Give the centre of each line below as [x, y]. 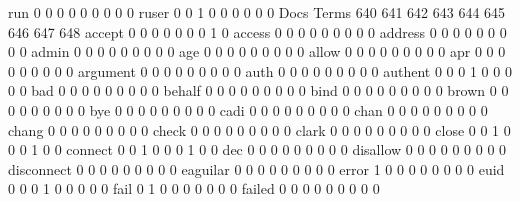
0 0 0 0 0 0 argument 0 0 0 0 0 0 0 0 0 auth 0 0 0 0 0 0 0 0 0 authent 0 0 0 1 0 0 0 [260, 70]
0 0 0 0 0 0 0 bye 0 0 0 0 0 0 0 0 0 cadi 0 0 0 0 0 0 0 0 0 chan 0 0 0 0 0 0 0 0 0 [248, 109]
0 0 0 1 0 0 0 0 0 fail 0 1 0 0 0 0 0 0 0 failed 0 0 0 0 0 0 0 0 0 [194, 188]
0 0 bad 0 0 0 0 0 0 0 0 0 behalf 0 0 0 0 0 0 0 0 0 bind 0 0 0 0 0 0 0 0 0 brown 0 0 [258, 90]
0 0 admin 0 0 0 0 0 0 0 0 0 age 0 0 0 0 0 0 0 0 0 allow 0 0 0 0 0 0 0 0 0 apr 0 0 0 [257, 51]
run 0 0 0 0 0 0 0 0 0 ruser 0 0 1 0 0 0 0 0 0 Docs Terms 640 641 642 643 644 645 [257, 12]
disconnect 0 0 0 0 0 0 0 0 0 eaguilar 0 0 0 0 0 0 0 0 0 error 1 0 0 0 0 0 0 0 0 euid [256, 168]
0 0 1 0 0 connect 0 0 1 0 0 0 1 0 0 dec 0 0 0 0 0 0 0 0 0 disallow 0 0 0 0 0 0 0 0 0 [257, 149]
